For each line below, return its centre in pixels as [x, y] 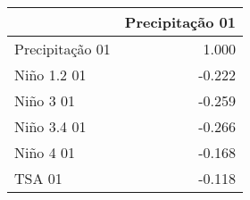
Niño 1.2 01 [50, 75]
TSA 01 [38, 178]
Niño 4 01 [45, 152]
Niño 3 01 [45, 100]
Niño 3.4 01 [50, 126]
